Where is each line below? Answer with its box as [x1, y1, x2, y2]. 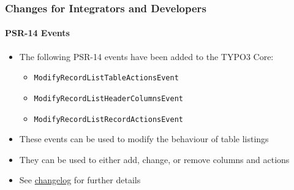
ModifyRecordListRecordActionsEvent [34, 115, 183, 124]
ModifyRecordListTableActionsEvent [34, 74, 179, 83]
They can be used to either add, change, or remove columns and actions [19, 153, 290, 165]
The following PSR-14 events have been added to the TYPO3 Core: [19, 50, 274, 63]
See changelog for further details [19, 173, 141, 186]
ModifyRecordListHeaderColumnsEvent [34, 94, 183, 103]
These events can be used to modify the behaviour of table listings [19, 132, 269, 145]
